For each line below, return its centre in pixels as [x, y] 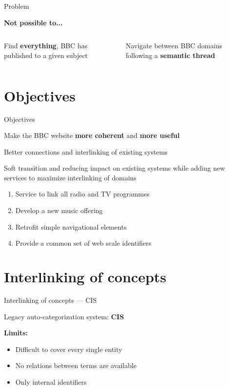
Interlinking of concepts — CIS [50, 300]
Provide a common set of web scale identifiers [83, 243]
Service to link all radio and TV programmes [82, 194]
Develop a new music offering [59, 210]
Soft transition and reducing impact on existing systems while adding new [114, 168]
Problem [17, 6]
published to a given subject [46, 55]
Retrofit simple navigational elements [71, 226]
